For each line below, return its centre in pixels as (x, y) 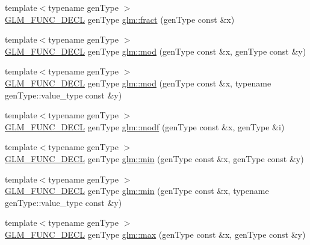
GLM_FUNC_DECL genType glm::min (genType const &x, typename (137, 191)
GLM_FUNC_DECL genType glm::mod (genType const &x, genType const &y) (156, 51)
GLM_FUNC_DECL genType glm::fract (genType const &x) (120, 19)
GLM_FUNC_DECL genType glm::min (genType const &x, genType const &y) (154, 158)
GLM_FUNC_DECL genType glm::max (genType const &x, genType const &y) (155, 234)
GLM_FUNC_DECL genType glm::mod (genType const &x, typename (138, 83)
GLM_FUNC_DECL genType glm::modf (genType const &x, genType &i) (145, 126)
